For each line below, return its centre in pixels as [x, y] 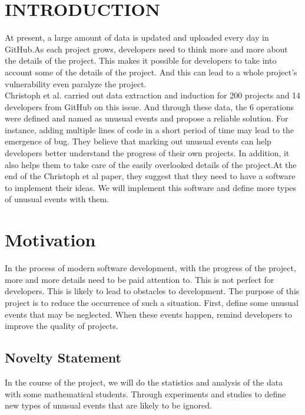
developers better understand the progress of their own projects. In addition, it [147, 153]
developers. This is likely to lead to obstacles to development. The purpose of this [152, 291]
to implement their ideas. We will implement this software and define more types [151, 187]
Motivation [50, 240]
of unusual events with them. [57, 199]
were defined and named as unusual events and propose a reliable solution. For [147, 118]
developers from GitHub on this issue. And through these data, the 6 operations [150, 106]
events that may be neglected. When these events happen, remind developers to [149, 314]
